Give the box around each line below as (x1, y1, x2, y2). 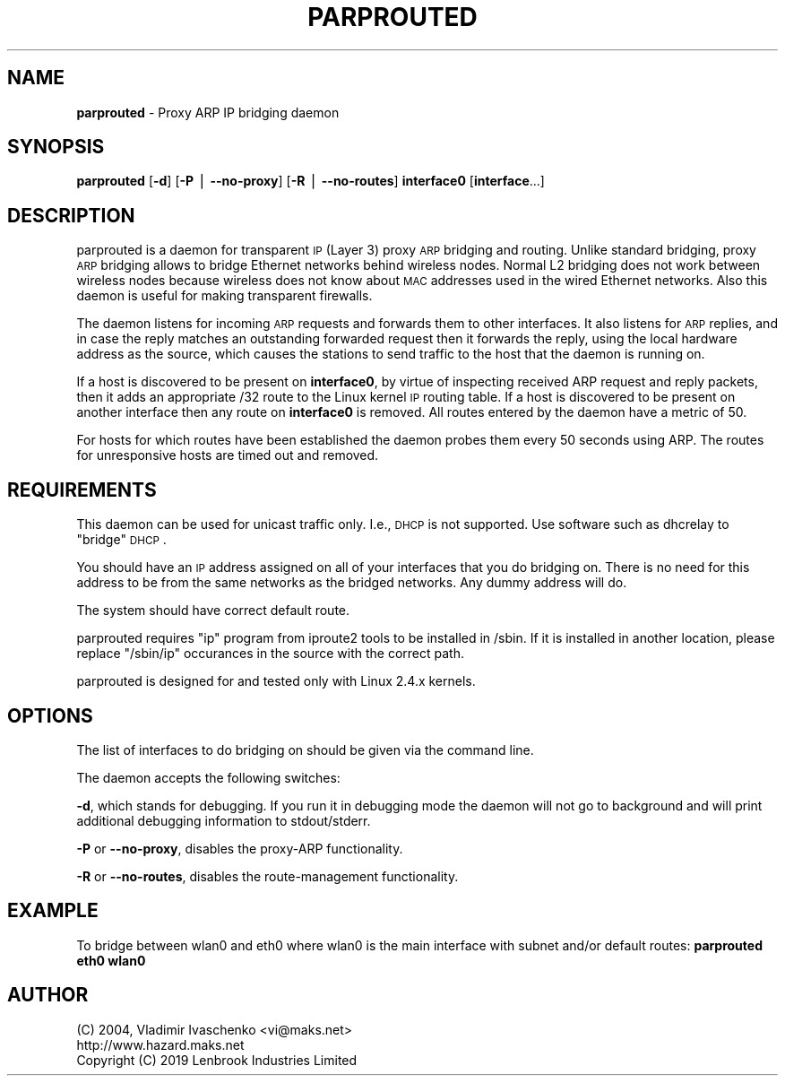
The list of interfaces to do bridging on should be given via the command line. (76, 741, 534, 758)
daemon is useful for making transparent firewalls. (76, 288, 373, 304)
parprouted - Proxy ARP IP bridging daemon (76, 104, 340, 120)
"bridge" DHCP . (76, 532, 167, 548)
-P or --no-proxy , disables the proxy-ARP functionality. (76, 840, 403, 856)
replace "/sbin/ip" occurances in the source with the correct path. (76, 645, 464, 662)
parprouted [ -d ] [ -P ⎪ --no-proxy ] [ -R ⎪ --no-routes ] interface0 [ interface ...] (76, 173, 545, 189)
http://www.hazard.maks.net (76, 1036, 245, 1053)
